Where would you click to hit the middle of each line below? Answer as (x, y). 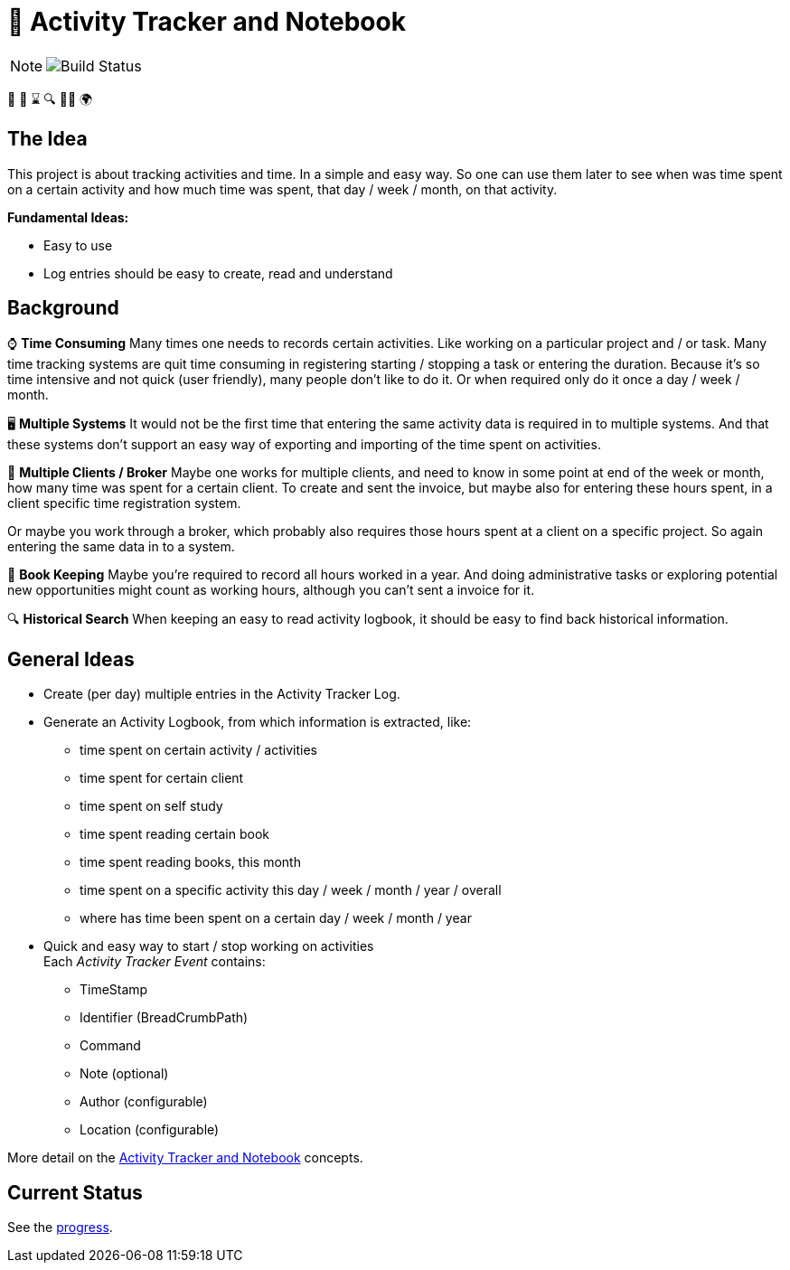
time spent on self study (151, 806)
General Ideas (71, 659)
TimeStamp (114, 990)
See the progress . (60, 1228)
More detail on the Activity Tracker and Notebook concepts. (185, 1158)
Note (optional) (124, 1074)
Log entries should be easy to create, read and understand (218, 273)
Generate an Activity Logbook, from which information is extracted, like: (258, 722)
